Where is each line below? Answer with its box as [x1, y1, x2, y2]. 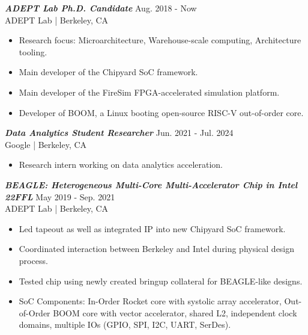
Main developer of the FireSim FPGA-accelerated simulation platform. [19, 85, 280, 98]
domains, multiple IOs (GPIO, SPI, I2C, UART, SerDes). [19, 318, 231, 331]
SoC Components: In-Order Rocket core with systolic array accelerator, [19, 295, 282, 307]
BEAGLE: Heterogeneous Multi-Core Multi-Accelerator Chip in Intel [5, 178, 298, 191]
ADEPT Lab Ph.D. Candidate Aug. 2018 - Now [5, 2, 197, 14]
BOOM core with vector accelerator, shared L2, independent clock [53, 306, 297, 319]
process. [19, 254, 48, 266]
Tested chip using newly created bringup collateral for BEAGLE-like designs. [19, 274, 303, 287]
